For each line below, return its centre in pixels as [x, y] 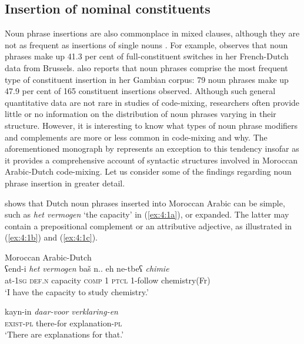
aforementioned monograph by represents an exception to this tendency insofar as [152, 148]
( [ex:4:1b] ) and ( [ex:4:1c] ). [51, 237]
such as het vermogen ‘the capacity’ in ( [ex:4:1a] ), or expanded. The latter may [147, 214]
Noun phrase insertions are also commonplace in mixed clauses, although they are [152, 33]
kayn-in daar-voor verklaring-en [61, 311]
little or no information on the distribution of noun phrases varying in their [141, 114]
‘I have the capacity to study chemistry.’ [77, 291]
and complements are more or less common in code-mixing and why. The [136, 137]
